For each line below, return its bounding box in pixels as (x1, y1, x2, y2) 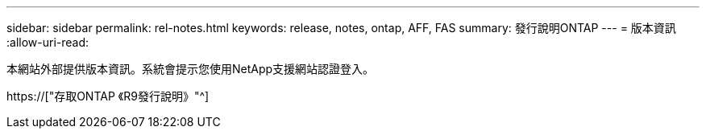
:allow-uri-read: (6, 35, 89, 49)
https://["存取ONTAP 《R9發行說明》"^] (6, 89, 210, 103)
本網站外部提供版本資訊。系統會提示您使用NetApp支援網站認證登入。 (6, 62, 375, 76)
